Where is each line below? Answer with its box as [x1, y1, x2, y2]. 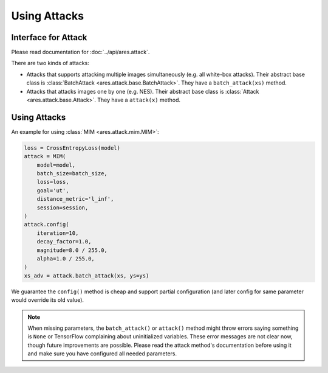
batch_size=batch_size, [36, 170, 108, 177]
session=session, [36, 204, 89, 211]
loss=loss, [36, 178, 69, 186]
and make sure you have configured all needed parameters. [27, 350, 177, 357]
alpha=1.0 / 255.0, [36, 255, 95, 262]
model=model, [36, 161, 76, 169]
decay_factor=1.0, [36, 238, 92, 245]
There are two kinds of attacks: [11, 60, 89, 67]
